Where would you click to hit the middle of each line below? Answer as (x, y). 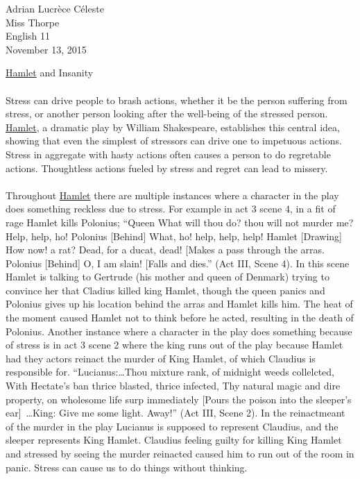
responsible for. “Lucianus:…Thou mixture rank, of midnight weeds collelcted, (170, 372)
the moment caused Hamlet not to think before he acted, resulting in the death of (180, 318)
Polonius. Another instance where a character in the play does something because (179, 331)
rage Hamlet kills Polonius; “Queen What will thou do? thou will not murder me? (180, 222)
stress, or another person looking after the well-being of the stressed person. (167, 114)
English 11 (28, 36)
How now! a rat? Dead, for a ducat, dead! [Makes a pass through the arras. (165, 250)
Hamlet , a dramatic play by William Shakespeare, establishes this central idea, (173, 127)
